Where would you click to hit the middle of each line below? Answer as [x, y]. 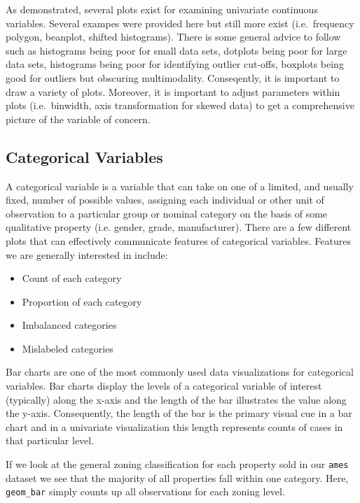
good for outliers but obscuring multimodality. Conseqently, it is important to [173, 77]
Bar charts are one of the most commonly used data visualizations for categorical [180, 372]
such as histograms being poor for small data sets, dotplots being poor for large [176, 50]
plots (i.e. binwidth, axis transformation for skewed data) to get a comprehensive [180, 105]
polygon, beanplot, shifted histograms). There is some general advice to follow [173, 37]
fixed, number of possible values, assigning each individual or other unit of [165, 200]
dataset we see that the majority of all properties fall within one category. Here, [177, 477]
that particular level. [50, 440]
